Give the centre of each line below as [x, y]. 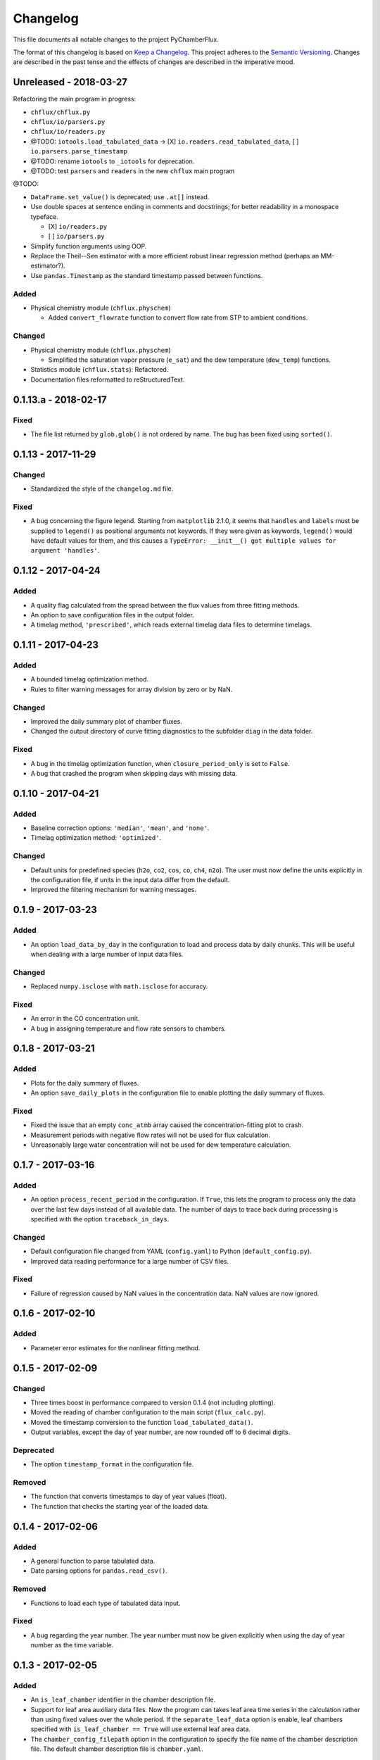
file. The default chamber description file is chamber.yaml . [117, 1749]
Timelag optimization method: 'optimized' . [96, 838]
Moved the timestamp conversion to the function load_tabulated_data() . [142, 1422]
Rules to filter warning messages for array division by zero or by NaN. [132, 689]
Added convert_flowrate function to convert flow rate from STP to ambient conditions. [178, 318]
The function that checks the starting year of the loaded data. [120, 1506]
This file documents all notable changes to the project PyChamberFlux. [116, 39]
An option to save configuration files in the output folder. [113, 615]
